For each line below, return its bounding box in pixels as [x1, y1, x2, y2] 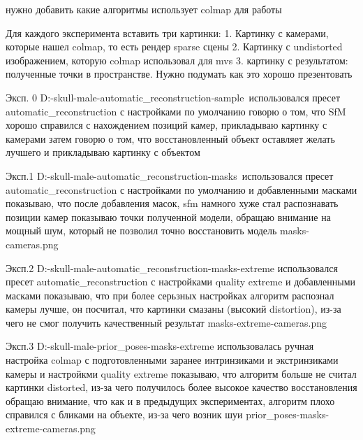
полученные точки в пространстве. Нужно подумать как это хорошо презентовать [6, 66, 353, 81]
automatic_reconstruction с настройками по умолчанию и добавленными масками [6, 182, 357, 197]
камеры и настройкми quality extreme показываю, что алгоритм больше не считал [6, 366, 357, 381]
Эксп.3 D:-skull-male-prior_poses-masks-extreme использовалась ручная [6, 339, 314, 353]
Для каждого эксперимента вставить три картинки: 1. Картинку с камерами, [6, 25, 329, 40]
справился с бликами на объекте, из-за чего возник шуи [6, 407, 243, 422]
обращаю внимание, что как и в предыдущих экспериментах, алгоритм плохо [6, 393, 335, 408]
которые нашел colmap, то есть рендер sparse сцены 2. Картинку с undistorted [6, 39, 343, 54]
